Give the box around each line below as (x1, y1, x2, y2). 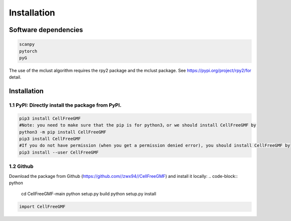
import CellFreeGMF (19, 204, 65, 209)
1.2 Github (9, 163, 34, 170)
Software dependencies (9, 26, 83, 34)
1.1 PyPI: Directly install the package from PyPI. (9, 102, 122, 109)
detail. (9, 74, 22, 80)
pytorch (19, 48, 37, 54)
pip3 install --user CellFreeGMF (19, 149, 99, 155)
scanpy (19, 42, 35, 47)
